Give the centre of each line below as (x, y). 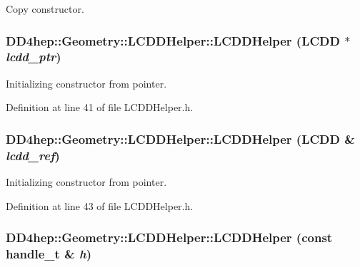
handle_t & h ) (49, 254)
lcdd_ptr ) (34, 57)
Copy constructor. (45, 9)
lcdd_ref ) (33, 155)
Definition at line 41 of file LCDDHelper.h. (100, 107)
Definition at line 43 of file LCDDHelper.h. (100, 205)
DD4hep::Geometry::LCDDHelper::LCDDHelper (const (169, 237)
